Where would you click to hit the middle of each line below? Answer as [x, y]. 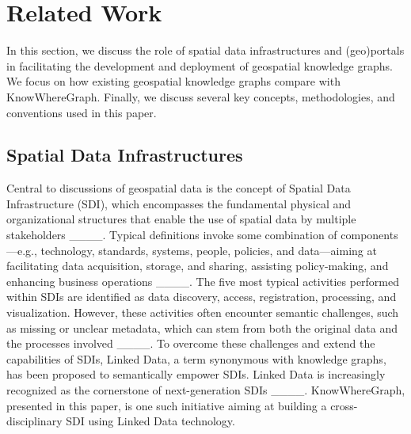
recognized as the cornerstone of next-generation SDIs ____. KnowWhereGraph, [206, 390]
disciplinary [34, 421]
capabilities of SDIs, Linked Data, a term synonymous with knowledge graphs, [196, 358]
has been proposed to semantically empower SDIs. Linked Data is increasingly [196, 374]
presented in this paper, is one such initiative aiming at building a [167, 405]
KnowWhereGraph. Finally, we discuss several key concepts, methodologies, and [201, 96]
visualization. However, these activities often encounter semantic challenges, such [203, 312]
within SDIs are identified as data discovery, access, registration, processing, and [202, 297]
